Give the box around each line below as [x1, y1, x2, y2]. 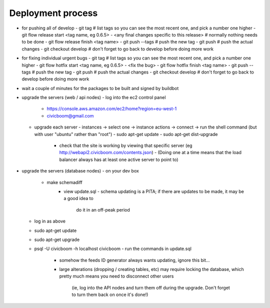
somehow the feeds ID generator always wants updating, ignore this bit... [59, 257, 210, 263]
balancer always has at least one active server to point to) [59, 156, 178, 162]
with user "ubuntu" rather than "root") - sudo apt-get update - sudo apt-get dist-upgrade [34, 131, 218, 137]
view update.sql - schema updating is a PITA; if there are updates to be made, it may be [63, 188, 244, 194]
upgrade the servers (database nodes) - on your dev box [21, 168, 139, 174]
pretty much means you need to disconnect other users [59, 273, 174, 279]
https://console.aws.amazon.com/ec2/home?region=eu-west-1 [46, 105, 177, 112]
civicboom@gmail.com [46, 112, 94, 118]
